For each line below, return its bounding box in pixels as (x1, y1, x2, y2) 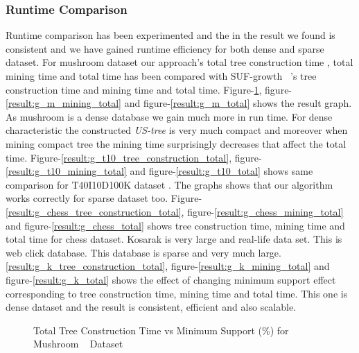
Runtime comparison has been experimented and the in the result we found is (6, 28, 335, 42)
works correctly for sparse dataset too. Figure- (6, 191, 202, 205)
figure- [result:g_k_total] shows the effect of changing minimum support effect (6, 272, 336, 286)
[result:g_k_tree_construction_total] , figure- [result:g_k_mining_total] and (6, 259, 330, 273)
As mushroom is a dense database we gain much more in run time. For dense (6, 109, 333, 123)
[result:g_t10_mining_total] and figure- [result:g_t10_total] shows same (6, 164, 313, 178)
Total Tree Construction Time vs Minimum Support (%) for (33, 322, 289, 337)
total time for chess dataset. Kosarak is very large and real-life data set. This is (6, 232, 342, 246)
